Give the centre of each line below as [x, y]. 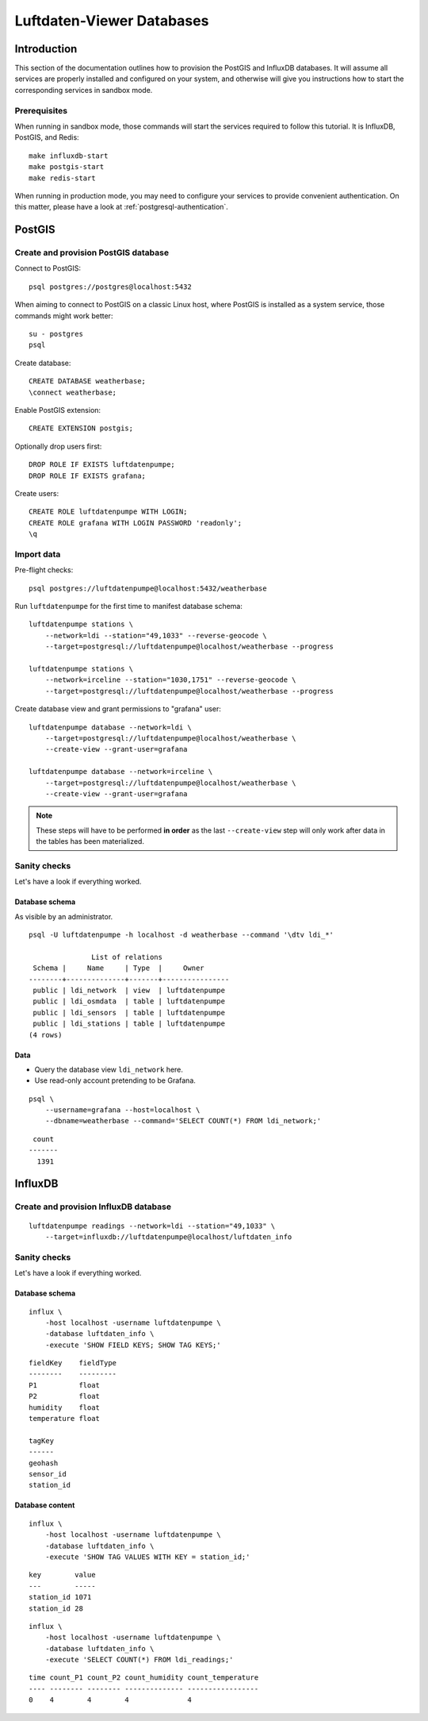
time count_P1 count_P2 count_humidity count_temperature [144, 1678]
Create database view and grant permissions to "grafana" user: [118, 709]
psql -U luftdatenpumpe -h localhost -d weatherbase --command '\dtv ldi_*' [182, 935]
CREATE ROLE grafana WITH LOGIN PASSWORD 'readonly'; [135, 523]
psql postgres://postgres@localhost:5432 [110, 287]
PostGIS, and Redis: [47, 137]
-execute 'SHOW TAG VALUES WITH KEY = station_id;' [147, 1557]
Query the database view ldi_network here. [109, 1069]
